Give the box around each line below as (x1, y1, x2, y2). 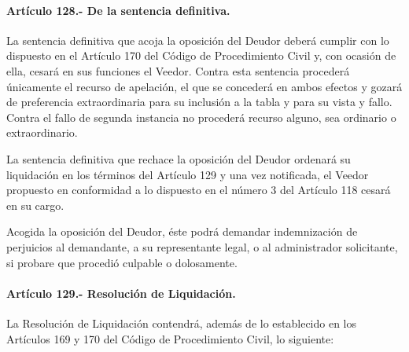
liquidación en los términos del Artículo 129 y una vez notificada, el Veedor (6, 166, 369, 182)
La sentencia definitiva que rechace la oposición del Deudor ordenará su (6, 150, 351, 167)
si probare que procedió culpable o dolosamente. (6, 254, 238, 270)
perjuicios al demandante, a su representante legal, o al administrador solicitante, (6, 238, 398, 255)
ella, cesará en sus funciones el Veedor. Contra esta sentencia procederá (6, 62, 350, 79)
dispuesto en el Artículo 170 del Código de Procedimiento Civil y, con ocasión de (6, 47, 396, 64)
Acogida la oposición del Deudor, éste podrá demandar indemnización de (6, 223, 358, 240)
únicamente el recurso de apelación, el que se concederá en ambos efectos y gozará (6, 78, 403, 94)
